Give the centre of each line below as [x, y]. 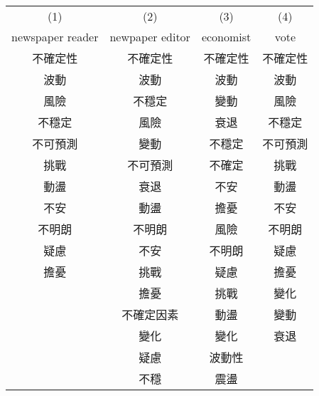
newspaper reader [55, 37]
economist [226, 37]
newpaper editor [150, 37]
